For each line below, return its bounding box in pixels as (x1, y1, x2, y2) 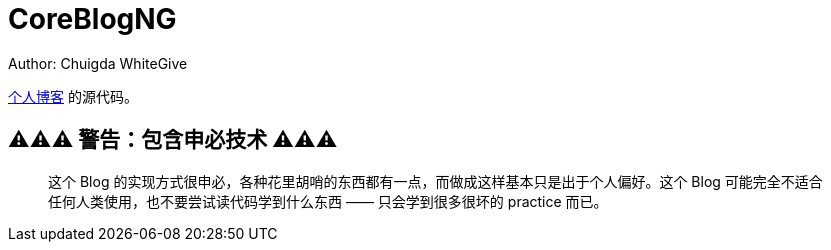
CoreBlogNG (8, 2, 177, 36)
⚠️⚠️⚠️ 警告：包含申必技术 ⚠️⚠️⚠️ (8, 127, 338, 153)
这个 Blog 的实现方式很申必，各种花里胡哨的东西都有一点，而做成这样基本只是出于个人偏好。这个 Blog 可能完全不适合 (48, 172, 823, 190)
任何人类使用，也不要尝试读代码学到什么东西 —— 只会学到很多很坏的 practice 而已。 (48, 192, 608, 210)
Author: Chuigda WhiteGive (8, 54, 188, 72)
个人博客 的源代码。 (8, 87, 138, 105)
